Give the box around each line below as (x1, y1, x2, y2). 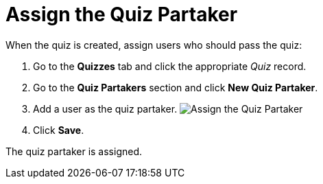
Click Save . (33, 124, 84, 136)
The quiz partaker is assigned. (5, 145, 143, 157)
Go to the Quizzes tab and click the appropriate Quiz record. (33, 60, 307, 72)
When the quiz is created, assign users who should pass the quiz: (5, 38, 302, 51)
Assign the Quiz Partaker (5, 3, 238, 26)
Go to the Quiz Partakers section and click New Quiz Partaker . (33, 81, 318, 93)
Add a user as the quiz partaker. (33, 102, 178, 115)
